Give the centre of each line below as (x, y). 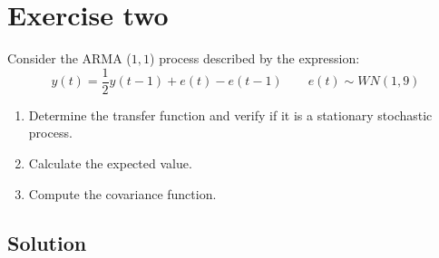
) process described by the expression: (255, 58)
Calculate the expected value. (110, 162)
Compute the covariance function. (122, 193)
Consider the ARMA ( (69, 58)
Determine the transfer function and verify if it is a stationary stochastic (230, 115)
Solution (47, 242)
